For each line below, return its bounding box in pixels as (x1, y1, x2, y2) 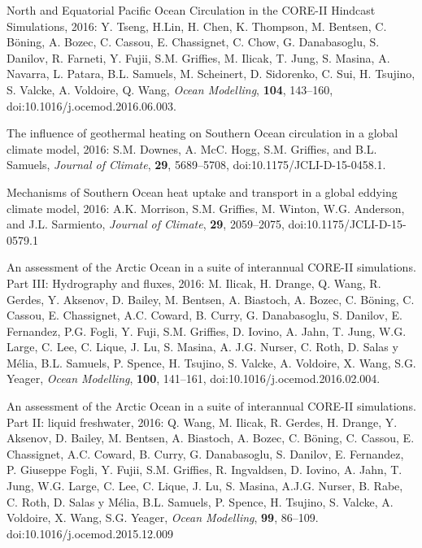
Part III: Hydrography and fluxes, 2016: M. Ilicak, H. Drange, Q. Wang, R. (7, 274, 381, 291)
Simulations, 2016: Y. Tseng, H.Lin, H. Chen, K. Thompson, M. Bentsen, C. (7, 17, 387, 34)
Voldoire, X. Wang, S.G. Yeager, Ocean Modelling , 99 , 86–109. (7, 509, 319, 526)
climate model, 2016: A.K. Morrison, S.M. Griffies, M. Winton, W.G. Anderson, (7, 199, 405, 216)
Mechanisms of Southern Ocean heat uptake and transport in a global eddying (7, 183, 398, 200)
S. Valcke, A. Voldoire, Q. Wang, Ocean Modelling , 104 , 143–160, (7, 80, 333, 98)
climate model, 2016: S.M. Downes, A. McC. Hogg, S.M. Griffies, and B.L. (7, 140, 377, 157)
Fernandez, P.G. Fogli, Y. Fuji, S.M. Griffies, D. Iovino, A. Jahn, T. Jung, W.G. (7, 322, 407, 339)
